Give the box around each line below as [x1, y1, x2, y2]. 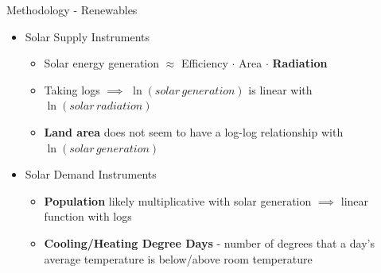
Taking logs [44, 81, 100, 98]
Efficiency [181, 55, 228, 71]
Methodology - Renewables [6, 2, 138, 17]
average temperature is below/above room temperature [44, 250, 313, 267]
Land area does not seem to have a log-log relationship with [44, 123, 344, 140]
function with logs [44, 208, 132, 225]
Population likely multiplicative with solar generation [44, 192, 312, 209]
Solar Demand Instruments [25, 166, 157, 183]
